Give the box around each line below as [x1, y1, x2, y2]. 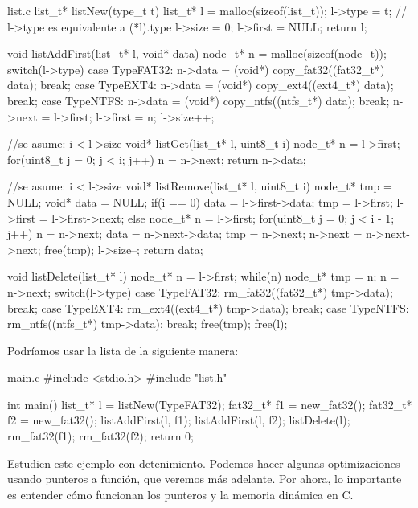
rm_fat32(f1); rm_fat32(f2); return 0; [7, 428, 194, 444]
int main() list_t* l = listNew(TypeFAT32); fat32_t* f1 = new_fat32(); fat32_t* [7, 395, 412, 412]
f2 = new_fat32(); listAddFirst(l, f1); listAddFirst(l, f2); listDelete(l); [7, 412, 350, 428]
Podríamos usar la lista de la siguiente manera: [7, 342, 239, 358]
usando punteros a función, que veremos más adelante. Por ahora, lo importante [7, 470, 402, 487]
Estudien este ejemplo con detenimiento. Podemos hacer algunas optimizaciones [7, 454, 400, 471]
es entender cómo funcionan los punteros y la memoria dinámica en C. [7, 485, 354, 502]
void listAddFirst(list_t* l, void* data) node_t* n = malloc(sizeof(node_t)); [7, 45, 387, 62]
